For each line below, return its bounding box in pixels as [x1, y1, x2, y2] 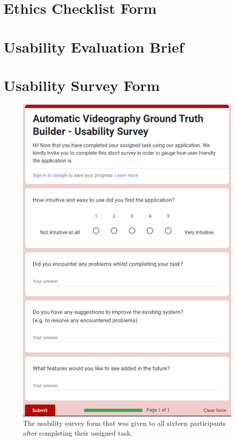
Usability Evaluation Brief [3, 36, 184, 57]
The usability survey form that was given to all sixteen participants [23, 418, 226, 428]
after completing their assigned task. [23, 427, 132, 438]
